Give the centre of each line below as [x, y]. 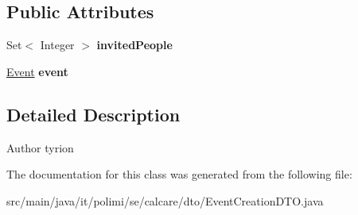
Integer [57, 45]
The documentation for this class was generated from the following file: [179, 174]
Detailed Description [93, 114]
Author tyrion [40, 147]
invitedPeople [134, 45]
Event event [37, 71]
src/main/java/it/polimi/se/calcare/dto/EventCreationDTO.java [165, 200]
